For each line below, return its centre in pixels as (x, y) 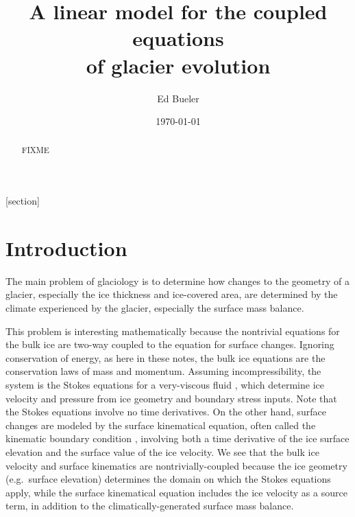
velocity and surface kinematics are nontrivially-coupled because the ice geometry (176, 465)
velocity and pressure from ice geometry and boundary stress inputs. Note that (171, 398)
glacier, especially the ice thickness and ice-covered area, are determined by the (172, 294)
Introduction (66, 248)
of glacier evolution (178, 65)
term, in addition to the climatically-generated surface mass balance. (150, 506)
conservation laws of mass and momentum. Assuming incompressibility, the (163, 371)
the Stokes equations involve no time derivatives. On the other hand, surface (166, 412)
